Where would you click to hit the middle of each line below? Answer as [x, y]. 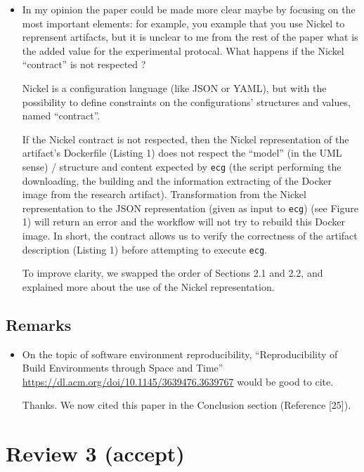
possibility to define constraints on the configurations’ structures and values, [186, 101]
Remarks [39, 324]
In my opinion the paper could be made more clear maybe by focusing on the [189, 9]
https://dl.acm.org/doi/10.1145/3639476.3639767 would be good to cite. [178, 381]
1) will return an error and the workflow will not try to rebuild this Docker [183, 222]
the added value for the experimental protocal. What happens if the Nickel [183, 50]
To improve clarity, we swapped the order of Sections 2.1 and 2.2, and [173, 273]
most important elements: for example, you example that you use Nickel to [183, 23]
